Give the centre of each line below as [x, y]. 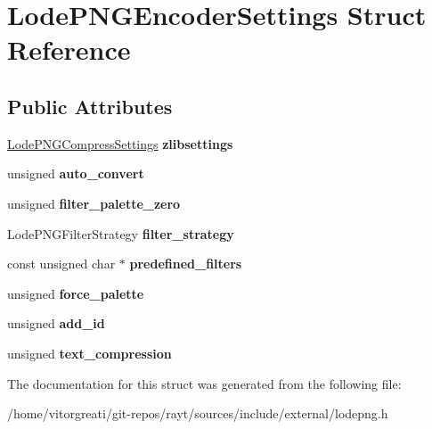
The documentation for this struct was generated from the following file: [204, 383]
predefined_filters [186, 264]
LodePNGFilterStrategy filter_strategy [121, 233]
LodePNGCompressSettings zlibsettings [120, 143]
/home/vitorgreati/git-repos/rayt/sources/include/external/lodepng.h [198, 413]
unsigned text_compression [90, 353]
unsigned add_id [56, 323]
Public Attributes [90, 106]
